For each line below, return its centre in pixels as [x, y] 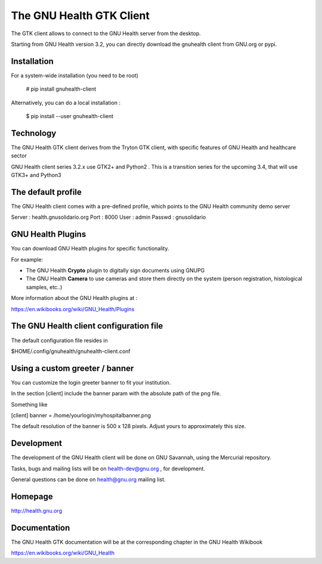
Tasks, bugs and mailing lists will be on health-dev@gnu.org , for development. [108, 469]
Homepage [32, 496]
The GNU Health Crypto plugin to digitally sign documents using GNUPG [115, 271]
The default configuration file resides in [59, 340]
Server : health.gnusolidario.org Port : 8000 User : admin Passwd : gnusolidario [109, 217]
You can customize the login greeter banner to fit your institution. [91, 382]
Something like [29, 404]
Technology [34, 133]
